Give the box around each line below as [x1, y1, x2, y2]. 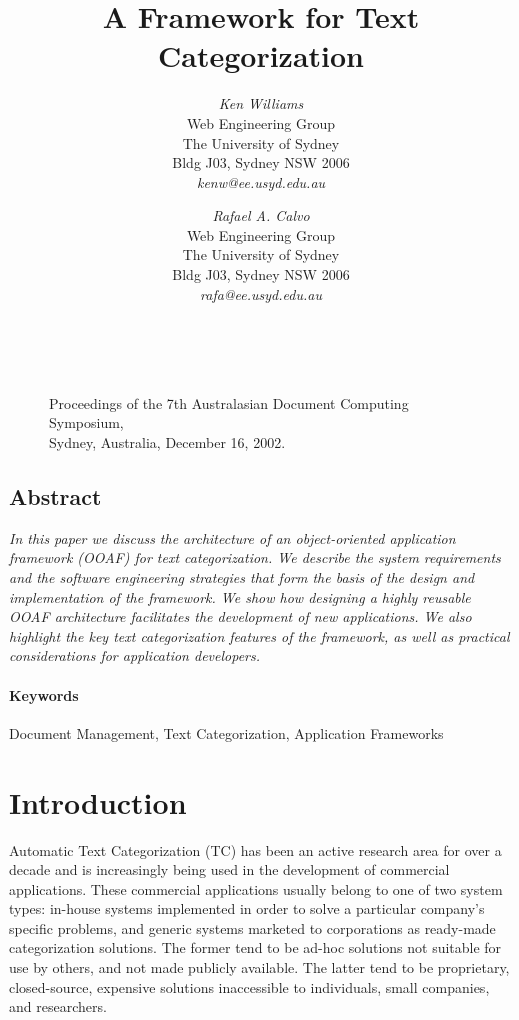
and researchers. [9, 996, 107, 1017]
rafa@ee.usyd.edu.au [200, 283, 322, 304]
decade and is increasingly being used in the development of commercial [9, 859, 450, 880]
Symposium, [49, 412, 124, 433]
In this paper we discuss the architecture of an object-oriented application [9, 527, 456, 548]
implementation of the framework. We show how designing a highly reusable [9, 586, 471, 607]
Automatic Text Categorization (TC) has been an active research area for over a [9, 839, 502, 860]
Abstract [9, 481, 102, 512]
